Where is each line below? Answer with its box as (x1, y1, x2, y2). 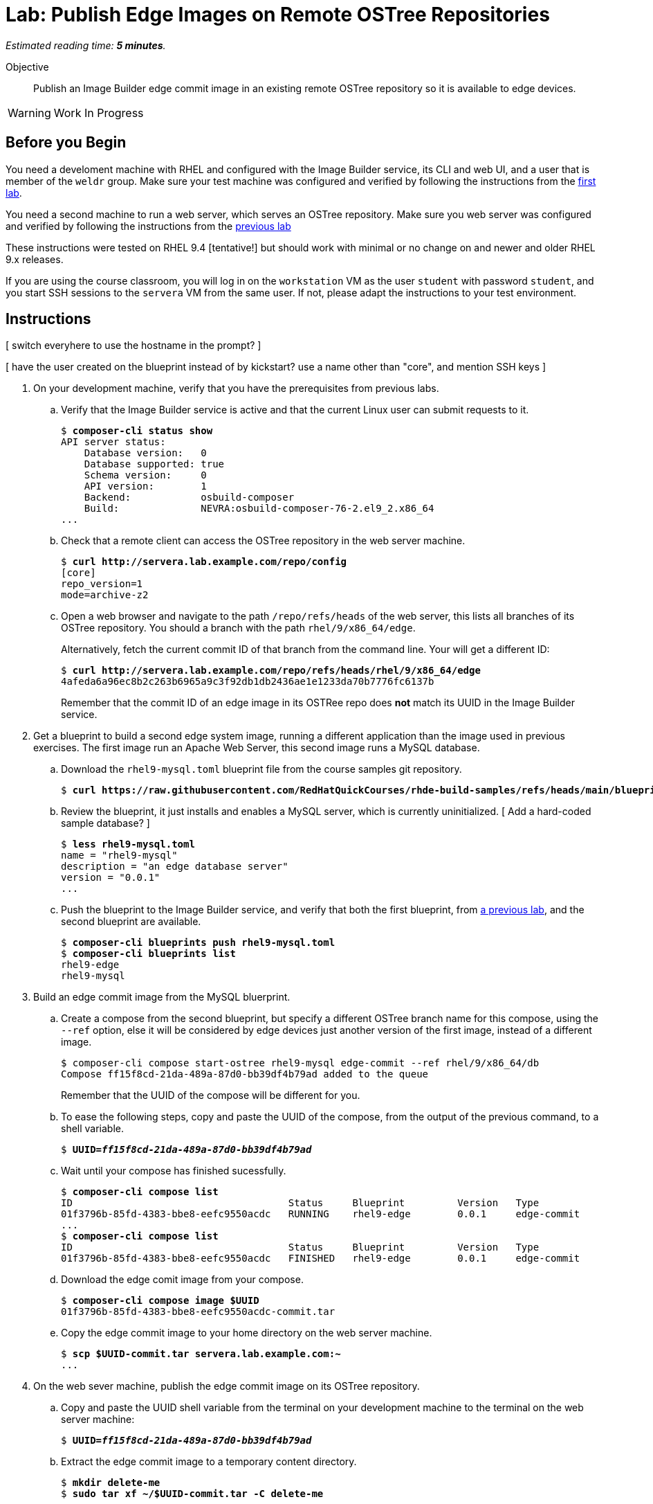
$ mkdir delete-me (61, 1477, 160, 1489)
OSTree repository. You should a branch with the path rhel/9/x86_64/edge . (61, 622, 416, 634)
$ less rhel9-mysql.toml (61, 839, 195, 850)
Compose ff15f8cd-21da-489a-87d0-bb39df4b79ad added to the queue (61, 1068, 429, 1080)
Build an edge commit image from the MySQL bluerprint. (33, 991, 291, 1003)
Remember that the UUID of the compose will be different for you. (61, 1089, 360, 1102)
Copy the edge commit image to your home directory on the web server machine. (61, 1327, 432, 1339)
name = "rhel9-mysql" (61, 850, 178, 861)
